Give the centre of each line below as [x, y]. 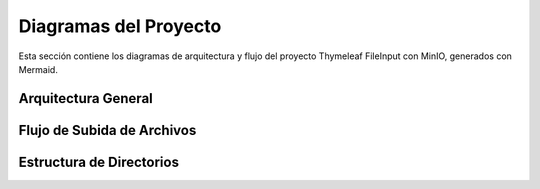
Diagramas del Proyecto [120, 26]
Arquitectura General [86, 98]
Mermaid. [38, 69]
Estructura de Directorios [99, 161]
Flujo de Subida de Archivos [107, 130]
